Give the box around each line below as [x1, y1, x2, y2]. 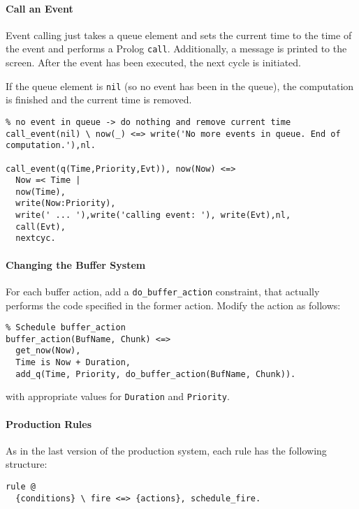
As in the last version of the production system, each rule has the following [6, 443, 327, 457]
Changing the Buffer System [6, 257, 146, 272]
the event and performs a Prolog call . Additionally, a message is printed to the [6, 41, 347, 56]
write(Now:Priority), [15, 198, 116, 209]
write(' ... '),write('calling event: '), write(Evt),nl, [15, 210, 291, 221]
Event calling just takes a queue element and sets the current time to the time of [6, 27, 352, 42]
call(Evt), [15, 221, 66, 232]
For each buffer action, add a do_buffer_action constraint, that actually [6, 283, 320, 298]
